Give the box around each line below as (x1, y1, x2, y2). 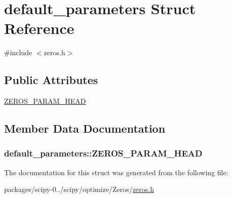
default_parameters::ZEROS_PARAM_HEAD (4, 147, 203, 160)
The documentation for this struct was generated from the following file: (4, 167, 228, 177)
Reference (4, 18, 74, 38)
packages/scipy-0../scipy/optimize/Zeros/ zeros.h (4, 184, 154, 194)
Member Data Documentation (4, 121, 166, 136)
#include (4, 47, 32, 58)
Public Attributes (4, 72, 98, 88)
